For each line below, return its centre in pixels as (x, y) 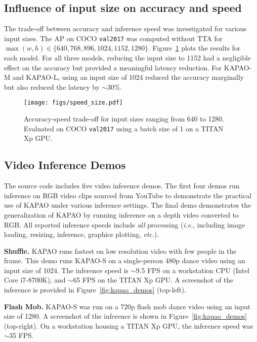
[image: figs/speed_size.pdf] (73, 103)
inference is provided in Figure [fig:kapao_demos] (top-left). (95, 290)
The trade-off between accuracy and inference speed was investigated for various (125, 28)
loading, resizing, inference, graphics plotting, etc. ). (82, 234)
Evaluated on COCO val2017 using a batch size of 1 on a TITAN (124, 128)
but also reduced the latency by (52, 86)
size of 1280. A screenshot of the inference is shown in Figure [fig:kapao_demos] (126, 316)
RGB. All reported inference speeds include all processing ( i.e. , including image (125, 224)
